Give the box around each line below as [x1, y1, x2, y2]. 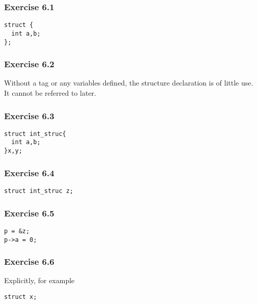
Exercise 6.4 [4, 166, 54, 179]
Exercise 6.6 [4, 255, 54, 268]
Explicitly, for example [4, 275, 75, 286]
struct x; [4, 293, 37, 300]
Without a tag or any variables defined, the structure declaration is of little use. [4, 77, 253, 88]
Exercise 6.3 [4, 109, 54, 122]
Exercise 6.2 [4, 58, 54, 70]
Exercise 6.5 [4, 206, 54, 219]
